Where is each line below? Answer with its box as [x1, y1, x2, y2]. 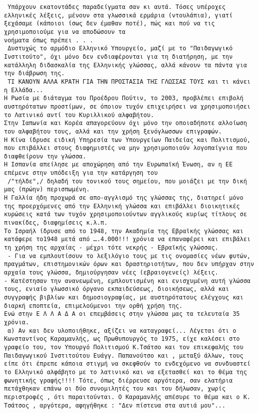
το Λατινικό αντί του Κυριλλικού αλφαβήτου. [4, 111, 154, 119]
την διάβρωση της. [4, 70, 65, 77]
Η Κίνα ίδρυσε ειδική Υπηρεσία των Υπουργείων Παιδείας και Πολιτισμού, [4, 136, 251, 143]
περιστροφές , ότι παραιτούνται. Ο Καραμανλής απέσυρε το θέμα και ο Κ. [4, 393, 251, 401]
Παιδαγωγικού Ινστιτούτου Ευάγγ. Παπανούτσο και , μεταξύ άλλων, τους [4, 352, 244, 359]
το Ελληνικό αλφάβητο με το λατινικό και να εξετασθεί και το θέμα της [4, 368, 247, 376]
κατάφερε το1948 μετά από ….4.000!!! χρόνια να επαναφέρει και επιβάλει [4, 236, 251, 243]
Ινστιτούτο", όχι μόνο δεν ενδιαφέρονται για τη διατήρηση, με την [4, 53, 233, 60]
